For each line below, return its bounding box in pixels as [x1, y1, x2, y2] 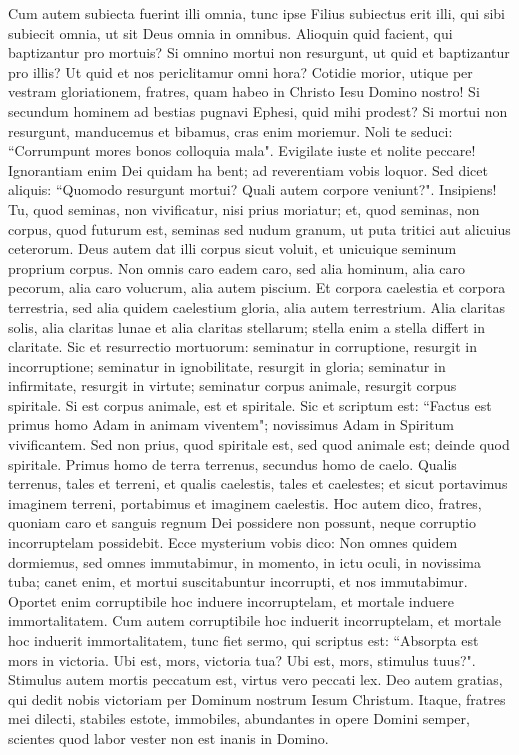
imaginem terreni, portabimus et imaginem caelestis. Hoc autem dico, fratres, [8, 492, 482, 513]
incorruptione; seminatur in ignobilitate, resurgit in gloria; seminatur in [8, 355, 446, 376]
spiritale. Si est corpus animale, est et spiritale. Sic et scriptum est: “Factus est [8, 394, 492, 415]
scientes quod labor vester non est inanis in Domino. [8, 727, 329, 748]
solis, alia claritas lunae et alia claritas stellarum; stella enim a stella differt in [8, 316, 486, 337]
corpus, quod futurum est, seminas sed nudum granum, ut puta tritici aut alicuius [8, 218, 511, 239]
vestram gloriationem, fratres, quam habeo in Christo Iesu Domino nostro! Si [8, 81, 480, 102]
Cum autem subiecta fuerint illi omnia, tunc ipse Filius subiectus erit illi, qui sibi [8, 3, 505, 23]
